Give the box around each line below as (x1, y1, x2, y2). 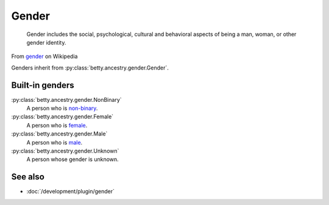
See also (11, 171, 45, 182)
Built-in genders (11, 80, 74, 90)
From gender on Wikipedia (11, 52, 78, 60)
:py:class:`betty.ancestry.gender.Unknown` (11, 147, 119, 154)
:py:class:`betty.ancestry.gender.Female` (11, 113, 114, 120)
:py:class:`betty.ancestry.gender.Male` (11, 130, 108, 137)
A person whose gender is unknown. (26, 156, 119, 163)
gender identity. (26, 38, 66, 46)
